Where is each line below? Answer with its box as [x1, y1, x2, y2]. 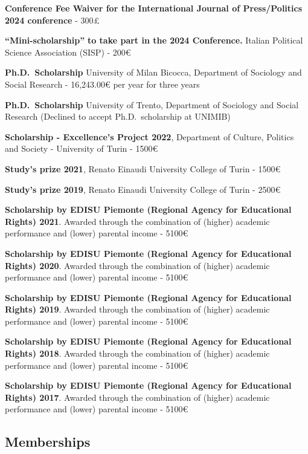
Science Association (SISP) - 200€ [5, 45, 131, 58]
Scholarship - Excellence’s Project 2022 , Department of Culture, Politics [5, 130, 294, 143]
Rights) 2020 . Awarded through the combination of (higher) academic [5, 259, 270, 271]
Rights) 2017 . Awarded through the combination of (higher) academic [5, 391, 270, 403]
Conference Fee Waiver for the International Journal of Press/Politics [5, 2, 303, 14]
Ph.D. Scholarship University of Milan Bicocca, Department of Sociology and [5, 66, 302, 79]
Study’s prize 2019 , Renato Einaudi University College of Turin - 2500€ [5, 183, 281, 195]
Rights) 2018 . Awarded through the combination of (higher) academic [5, 347, 270, 360]
